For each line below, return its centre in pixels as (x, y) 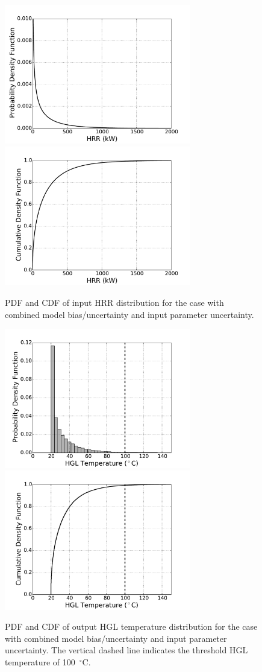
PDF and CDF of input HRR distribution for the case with (114, 302)
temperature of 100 (40, 661)
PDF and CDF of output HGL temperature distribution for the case (131, 626)
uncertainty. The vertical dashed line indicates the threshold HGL (126, 650)
